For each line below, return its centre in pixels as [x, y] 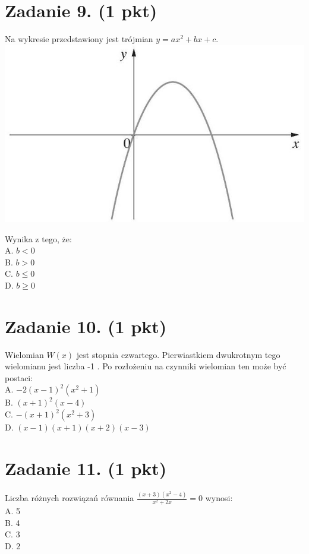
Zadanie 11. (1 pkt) [86, 468]
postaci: [19, 377]
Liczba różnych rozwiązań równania [70, 498]
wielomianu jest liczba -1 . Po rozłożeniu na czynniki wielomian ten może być [146, 366]
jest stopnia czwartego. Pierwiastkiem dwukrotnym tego [178, 354]
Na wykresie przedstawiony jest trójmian [79, 39]
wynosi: [219, 498]
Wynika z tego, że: [38, 238]
